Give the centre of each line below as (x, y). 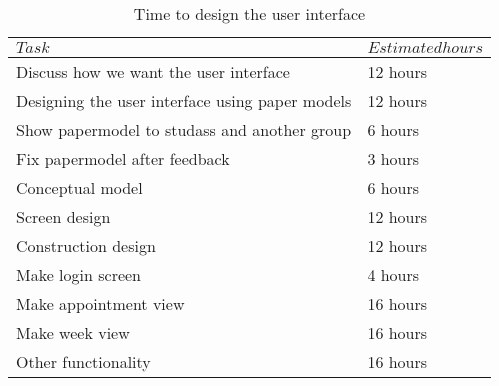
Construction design (86, 245)
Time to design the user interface (249, 13)
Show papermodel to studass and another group (184, 129)
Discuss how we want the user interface (153, 71)
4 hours (393, 274)
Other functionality (83, 361)
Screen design (63, 216)
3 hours (393, 158)
